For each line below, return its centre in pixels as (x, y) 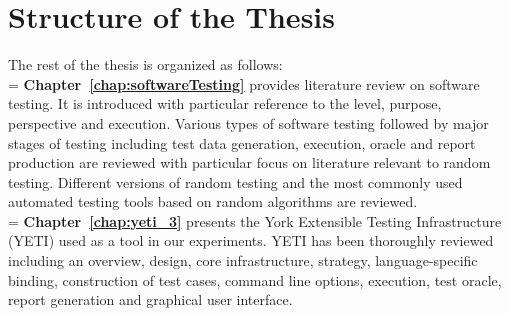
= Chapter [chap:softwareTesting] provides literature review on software (244, 83)
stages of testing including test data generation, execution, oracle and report (242, 142)
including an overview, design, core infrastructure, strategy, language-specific (243, 260)
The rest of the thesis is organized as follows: (145, 64)
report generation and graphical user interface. (150, 299)
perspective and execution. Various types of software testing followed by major (248, 122)
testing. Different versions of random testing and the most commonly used (235, 181)
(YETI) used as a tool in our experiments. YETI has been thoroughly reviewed (251, 240)
